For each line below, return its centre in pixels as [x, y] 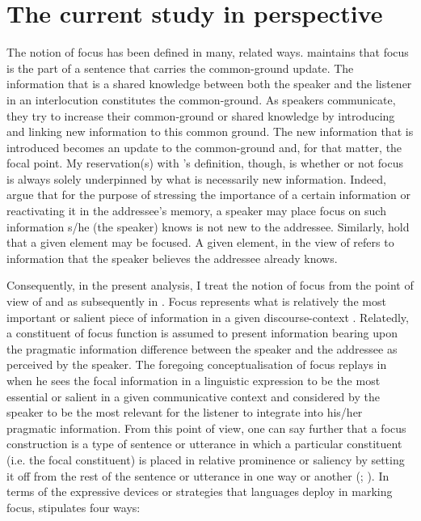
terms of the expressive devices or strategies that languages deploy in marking [200, 491]
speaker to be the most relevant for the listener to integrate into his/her [185, 412]
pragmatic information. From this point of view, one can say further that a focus [206, 428]
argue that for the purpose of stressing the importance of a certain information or [208, 195]
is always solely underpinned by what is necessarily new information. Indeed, [196, 178]
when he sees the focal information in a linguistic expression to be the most [194, 380]
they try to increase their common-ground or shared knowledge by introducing [201, 115]
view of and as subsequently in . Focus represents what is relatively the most [196, 301]
